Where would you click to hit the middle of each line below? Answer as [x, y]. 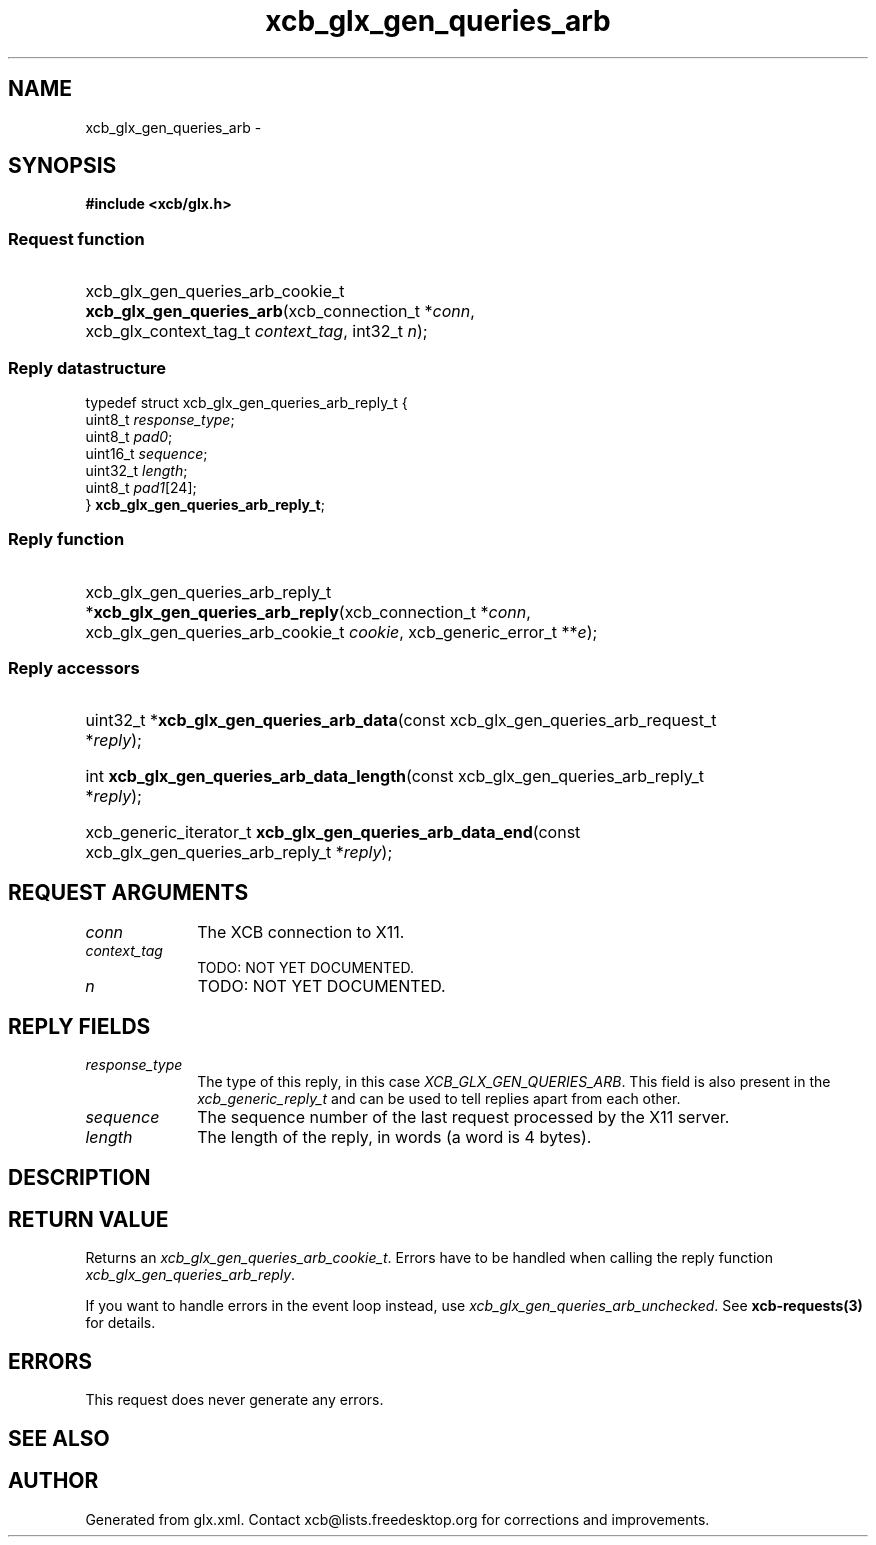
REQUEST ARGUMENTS [128, 892]
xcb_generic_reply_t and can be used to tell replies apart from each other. [439, 1099]
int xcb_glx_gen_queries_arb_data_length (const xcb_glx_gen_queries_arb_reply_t [394, 776]
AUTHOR [53, 1481]
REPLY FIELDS [79, 1026]
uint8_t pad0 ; [129, 436]
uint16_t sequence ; [146, 453]
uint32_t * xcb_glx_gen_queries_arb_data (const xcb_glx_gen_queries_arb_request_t [401, 720]
